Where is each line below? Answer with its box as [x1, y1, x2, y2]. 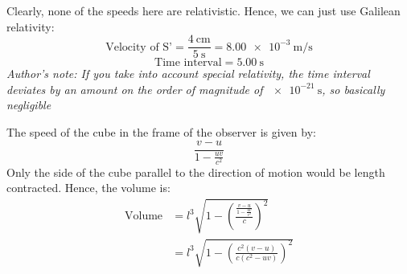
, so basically [322, 80, 385, 97]
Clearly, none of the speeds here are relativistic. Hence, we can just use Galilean [6, 2, 401, 18]
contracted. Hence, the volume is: [6, 179, 171, 196]
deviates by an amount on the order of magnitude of [6, 80, 263, 97]
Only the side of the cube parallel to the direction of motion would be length [6, 163, 385, 180]
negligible [6, 96, 51, 113]
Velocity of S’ [105, 41, 173, 53]
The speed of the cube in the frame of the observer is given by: [6, 124, 316, 141]
